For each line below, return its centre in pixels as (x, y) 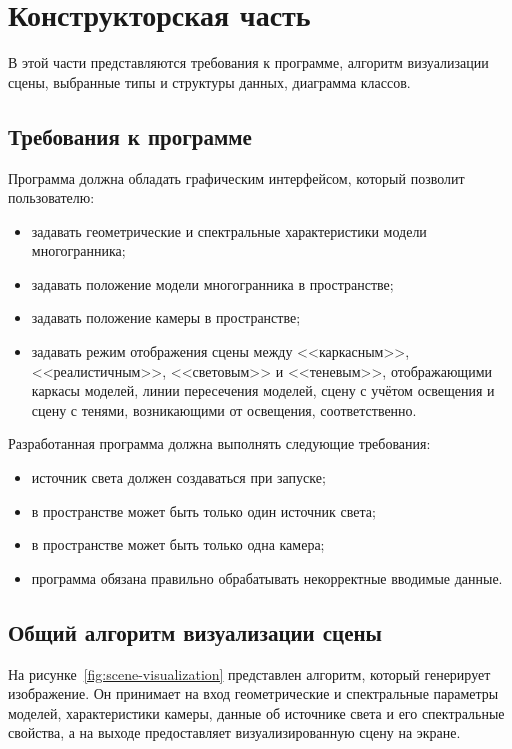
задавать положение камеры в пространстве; (166, 317)
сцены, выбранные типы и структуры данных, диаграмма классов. (209, 81)
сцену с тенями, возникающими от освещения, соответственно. (224, 409)
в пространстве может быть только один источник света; (203, 510)
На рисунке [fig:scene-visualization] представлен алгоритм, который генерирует (249, 673)
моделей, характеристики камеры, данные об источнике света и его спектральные (256, 712)
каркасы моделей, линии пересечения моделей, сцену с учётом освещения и (263, 390)
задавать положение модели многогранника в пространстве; (212, 283)
